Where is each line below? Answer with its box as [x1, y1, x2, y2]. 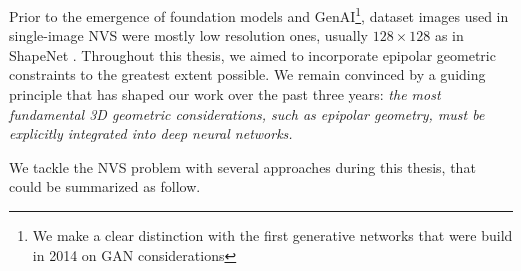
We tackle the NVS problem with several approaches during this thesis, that [9, 156, 476, 177]
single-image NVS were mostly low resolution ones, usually [9, 25, 369, 46]
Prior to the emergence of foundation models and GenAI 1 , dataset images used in [9, 3, 509, 26]
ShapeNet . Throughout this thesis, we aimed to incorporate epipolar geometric [9, 44, 496, 65]
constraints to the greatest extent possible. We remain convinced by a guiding [9, 64, 486, 85]
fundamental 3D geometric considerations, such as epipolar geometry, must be [9, 103, 485, 124]
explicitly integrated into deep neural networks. [9, 123, 293, 144]
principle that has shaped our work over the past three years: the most [9, 84, 441, 105]
